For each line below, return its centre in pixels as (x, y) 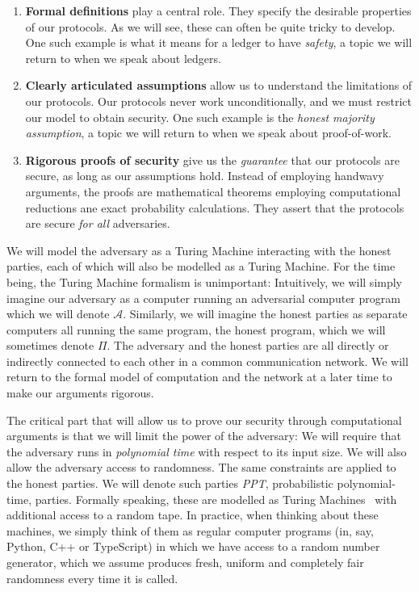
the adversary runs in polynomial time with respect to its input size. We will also (207, 451)
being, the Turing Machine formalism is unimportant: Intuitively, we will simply (205, 281)
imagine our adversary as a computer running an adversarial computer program (203, 298)
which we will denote (58, 314)
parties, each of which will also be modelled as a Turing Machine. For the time (201, 266)
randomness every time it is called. (92, 578)
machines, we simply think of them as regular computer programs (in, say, (190, 530)
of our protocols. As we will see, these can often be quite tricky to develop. (210, 26)
